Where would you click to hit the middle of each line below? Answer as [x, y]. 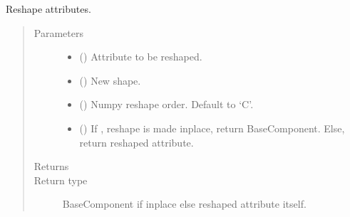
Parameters [58, 32]
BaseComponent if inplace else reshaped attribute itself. [184, 204]
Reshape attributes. [48, 9]
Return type [61, 180]
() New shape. [110, 80]
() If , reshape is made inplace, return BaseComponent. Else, [212, 128]
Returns [51, 166]
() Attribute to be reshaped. [141, 57]
